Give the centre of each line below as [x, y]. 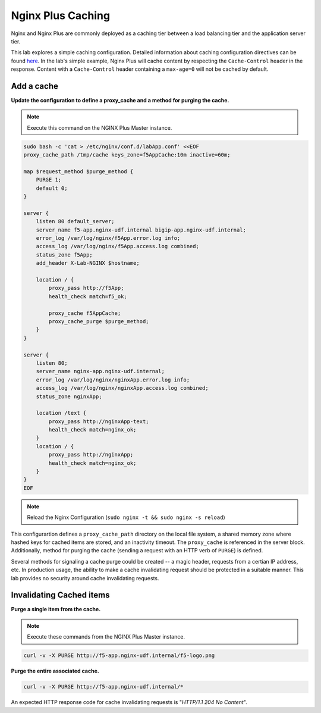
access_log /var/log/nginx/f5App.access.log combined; [117, 246]
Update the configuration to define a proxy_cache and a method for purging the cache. [120, 101]
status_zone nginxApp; [69, 396]
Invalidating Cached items [60, 595]
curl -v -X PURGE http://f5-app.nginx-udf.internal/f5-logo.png [119, 656]
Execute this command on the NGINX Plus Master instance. [100, 127]
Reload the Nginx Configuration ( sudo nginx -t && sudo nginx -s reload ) [126, 517]
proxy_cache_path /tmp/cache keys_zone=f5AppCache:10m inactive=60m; [127, 155]
